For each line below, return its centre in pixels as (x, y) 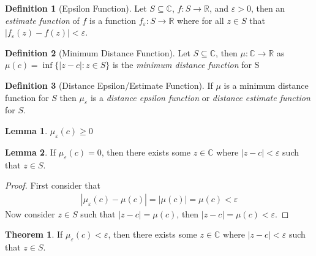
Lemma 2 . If (31, 152)
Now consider (30, 213)
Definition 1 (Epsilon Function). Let (76, 8)
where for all (201, 20)
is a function (113, 20)
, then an (268, 8)
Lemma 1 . (26, 130)
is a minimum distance (266, 85)
